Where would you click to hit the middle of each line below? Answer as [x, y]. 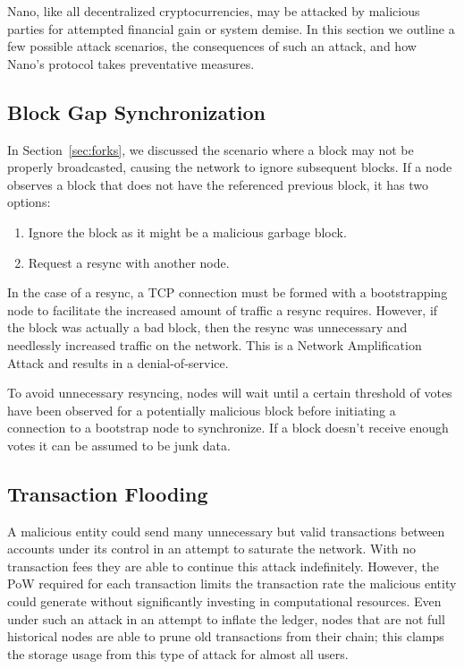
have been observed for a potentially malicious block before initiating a [202, 410]
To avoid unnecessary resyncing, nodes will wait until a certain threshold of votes [230, 393]
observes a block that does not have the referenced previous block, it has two [218, 184]
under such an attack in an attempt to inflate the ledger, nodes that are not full [226, 618]
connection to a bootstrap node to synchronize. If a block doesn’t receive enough [228, 428]
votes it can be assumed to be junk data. [119, 445]
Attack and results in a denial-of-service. [118, 362]
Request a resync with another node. [129, 262]
